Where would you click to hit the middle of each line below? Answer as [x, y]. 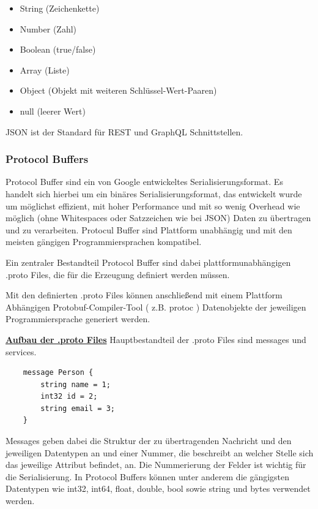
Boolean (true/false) [58, 49]
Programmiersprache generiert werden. [78, 319]
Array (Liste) [45, 70]
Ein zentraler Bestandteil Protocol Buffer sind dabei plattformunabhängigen [148, 262]
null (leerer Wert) [53, 111]
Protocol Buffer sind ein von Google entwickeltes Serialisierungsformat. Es [144, 182]
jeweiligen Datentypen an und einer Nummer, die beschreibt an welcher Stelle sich [160, 452]
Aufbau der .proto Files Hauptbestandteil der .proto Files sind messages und [156, 339]
